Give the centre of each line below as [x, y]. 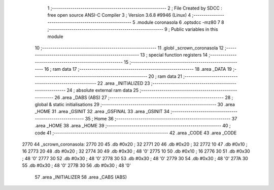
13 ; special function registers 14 [174, 55]
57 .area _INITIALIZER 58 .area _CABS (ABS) [81, 177]
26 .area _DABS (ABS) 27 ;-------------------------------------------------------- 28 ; [144, 97]
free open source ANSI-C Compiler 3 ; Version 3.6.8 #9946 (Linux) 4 [119, 15]
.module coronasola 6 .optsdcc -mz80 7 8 [180, 22]
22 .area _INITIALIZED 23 [124, 83]
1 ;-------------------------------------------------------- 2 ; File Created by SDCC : [135, 8]
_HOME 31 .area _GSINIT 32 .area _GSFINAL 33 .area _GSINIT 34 [102, 112]
